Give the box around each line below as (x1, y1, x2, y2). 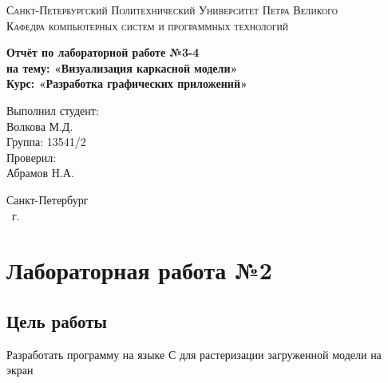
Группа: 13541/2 (6, 133, 86, 150)
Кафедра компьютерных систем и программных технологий (6, 17, 288, 34)
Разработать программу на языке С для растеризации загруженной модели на (6, 345, 382, 362)
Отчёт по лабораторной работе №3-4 (6, 44, 200, 61)
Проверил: (6, 148, 57, 165)
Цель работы (6, 308, 107, 333)
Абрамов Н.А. (6, 164, 74, 181)
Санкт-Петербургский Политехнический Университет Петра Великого (6, 2, 339, 18)
